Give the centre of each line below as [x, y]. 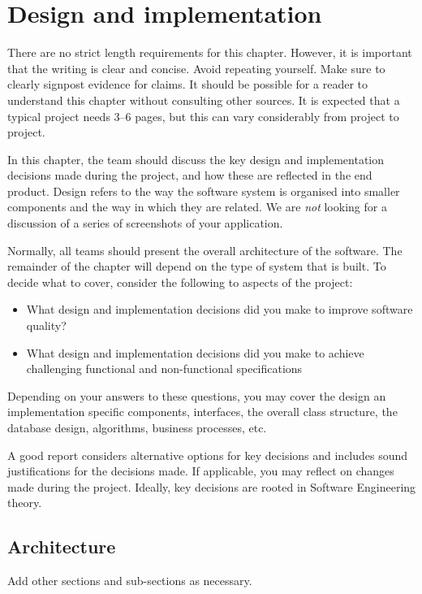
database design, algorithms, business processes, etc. [137, 427]
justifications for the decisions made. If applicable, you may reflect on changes [201, 471]
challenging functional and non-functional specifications [164, 369]
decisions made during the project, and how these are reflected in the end [190, 175]
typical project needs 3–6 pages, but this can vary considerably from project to [203, 116]
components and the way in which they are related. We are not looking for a [197, 207]
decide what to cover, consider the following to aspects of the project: [180, 282]
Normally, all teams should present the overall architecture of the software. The [205, 250]
